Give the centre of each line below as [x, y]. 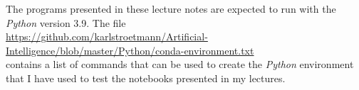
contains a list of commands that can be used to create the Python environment [180, 64]
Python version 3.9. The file [66, 22]
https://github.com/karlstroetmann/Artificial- [107, 36]
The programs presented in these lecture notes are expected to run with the [171, 9]
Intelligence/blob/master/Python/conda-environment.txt [130, 50]
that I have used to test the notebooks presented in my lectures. [146, 78]
